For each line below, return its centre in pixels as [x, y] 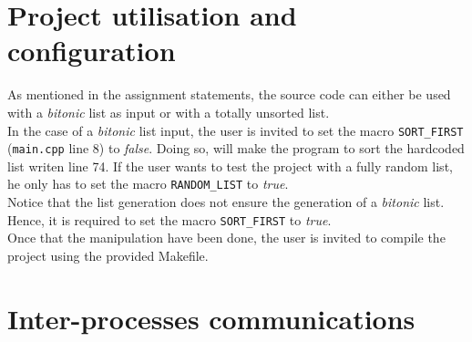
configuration [92, 51]
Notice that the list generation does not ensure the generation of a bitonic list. [226, 202]
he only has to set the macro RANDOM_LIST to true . [148, 184]
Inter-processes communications [211, 318]
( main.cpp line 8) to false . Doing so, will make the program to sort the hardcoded [236, 148]
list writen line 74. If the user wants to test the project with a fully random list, [230, 166]
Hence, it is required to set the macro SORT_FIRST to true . [169, 219]
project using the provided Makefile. [108, 255]
